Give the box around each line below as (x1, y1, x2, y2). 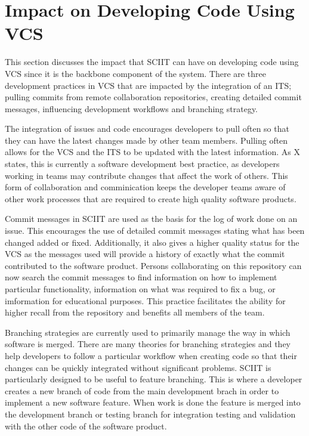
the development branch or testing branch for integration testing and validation (5, 407, 296, 420)
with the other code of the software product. (5, 419, 167, 432)
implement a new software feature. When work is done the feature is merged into (5, 396, 301, 409)
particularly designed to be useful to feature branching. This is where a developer (5, 373, 302, 385)
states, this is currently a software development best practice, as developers (5, 157, 280, 170)
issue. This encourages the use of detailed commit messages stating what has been (5, 224, 305, 237)
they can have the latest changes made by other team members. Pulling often (5, 134, 288, 146)
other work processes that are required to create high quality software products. (5, 192, 296, 205)
